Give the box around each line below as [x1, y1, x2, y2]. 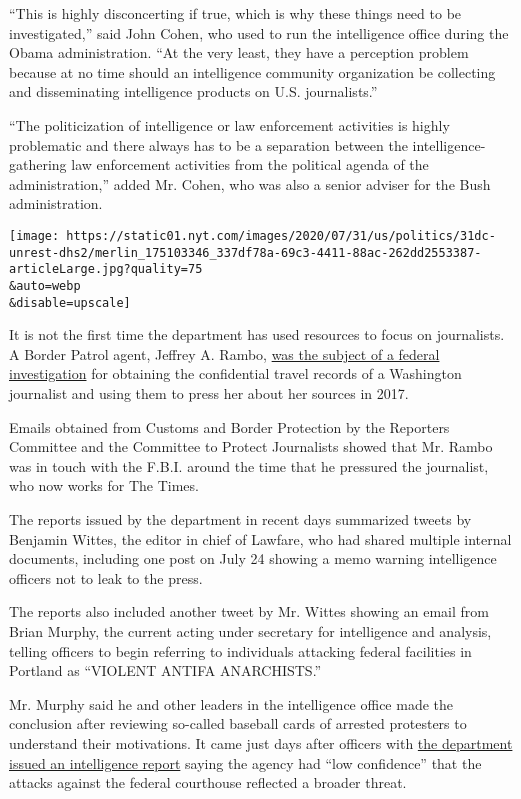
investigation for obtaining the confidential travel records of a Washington [9, 363, 462, 384]
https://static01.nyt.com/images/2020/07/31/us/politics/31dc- [66, 228, 496, 243]
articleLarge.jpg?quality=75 [9, 262, 203, 277]
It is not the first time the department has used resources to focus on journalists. [9, 324, 505, 345]
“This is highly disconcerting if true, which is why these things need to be [9, 3, 462, 23]
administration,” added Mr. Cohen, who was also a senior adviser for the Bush [9, 173, 491, 194]
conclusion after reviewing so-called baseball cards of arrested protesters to [9, 713, 467, 734]
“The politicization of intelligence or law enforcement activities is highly [9, 114, 450, 135]
